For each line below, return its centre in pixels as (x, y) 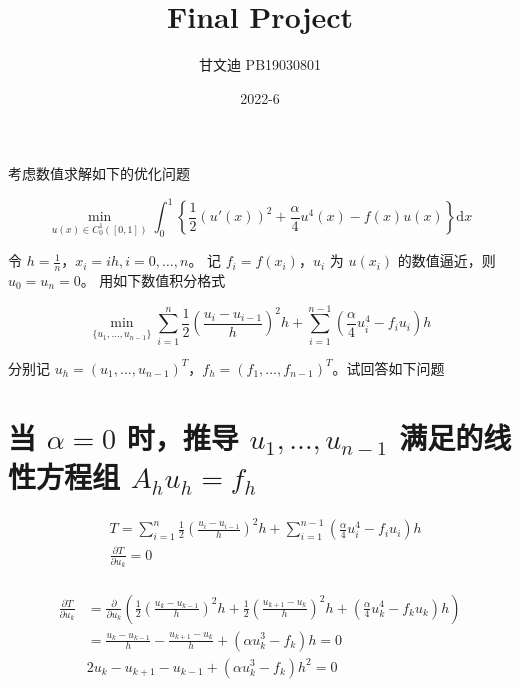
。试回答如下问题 (388, 367)
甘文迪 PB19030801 (260, 64)
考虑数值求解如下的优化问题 (99, 173)
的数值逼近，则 (446, 260)
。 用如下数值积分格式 (153, 280)
